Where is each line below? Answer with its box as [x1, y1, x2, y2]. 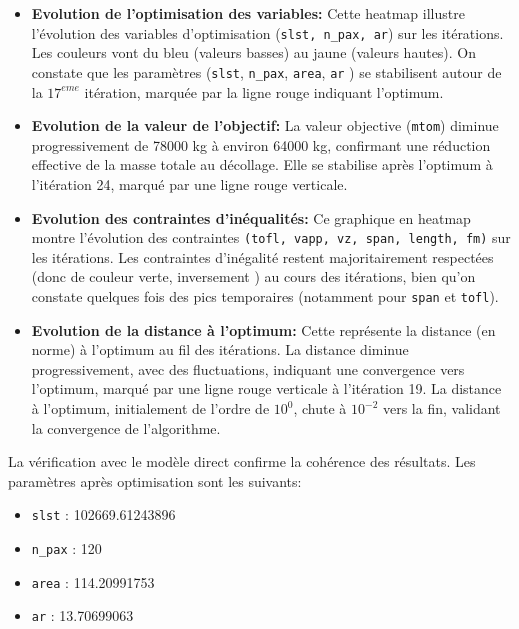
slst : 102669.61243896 [31, 504, 176, 525]
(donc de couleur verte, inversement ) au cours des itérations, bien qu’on [31, 266, 476, 287]
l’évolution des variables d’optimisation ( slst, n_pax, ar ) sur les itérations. [31, 22, 504, 43]
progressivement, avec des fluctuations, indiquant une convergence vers [31, 358, 465, 379]
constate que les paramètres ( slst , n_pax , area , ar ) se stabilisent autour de [31, 61, 502, 82]
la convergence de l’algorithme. [31, 417, 221, 438]
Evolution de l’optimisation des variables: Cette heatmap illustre [31, 3, 465, 23]
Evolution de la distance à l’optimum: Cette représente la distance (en [31, 319, 496, 340]
